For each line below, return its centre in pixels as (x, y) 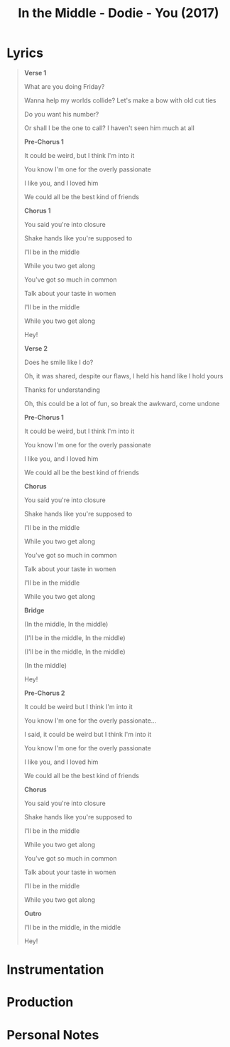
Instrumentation (55, 970)
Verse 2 (35, 348)
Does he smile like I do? (59, 362)
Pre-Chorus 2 (44, 693)
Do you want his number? (61, 114)
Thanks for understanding (62, 390)
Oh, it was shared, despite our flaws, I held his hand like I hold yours (124, 376)
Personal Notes (53, 1035)
